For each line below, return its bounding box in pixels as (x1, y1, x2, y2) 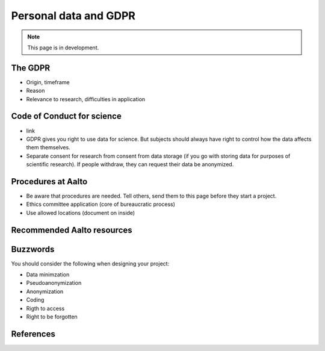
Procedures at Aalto (11, 176, 88, 187)
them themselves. (26, 144, 70, 151)
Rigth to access (26, 305, 65, 312)
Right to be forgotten (26, 313, 78, 320)
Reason (26, 87, 45, 95)
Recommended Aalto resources (11, 225, 132, 235)
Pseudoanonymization (26, 279, 82, 287)
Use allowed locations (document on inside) (26, 209, 135, 216)
